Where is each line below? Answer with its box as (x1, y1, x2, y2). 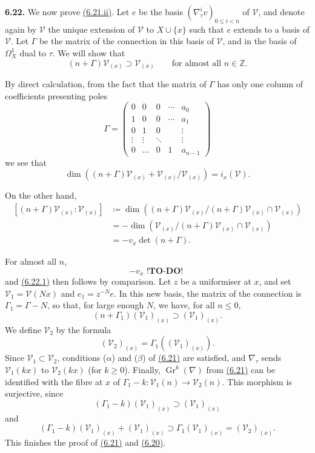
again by (5, 22, 37, 35)
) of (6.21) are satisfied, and (142, 351, 246, 364)
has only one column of (217, 78, 303, 90)
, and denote (258, 5, 305, 18)
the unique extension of (48, 22, 135, 35)
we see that (5, 156, 47, 168)
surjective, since (5, 387, 64, 400)
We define (5, 323, 41, 336)
